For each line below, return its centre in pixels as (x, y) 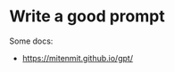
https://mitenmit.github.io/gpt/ (78, 58)
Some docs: (31, 41)
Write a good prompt (87, 16)
